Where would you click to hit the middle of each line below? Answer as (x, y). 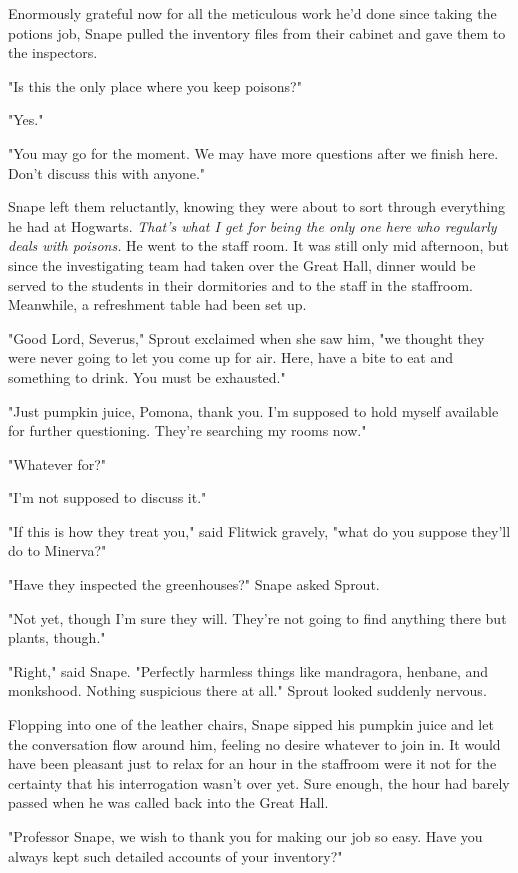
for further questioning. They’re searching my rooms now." (187, 430)
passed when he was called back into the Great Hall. (168, 802)
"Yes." (26, 119)
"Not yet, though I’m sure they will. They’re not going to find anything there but (257, 617)
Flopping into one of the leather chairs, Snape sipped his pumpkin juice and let (251, 724)
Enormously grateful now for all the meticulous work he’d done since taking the (252, 13)
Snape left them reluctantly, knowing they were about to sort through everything (256, 206)
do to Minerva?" (57, 550)
